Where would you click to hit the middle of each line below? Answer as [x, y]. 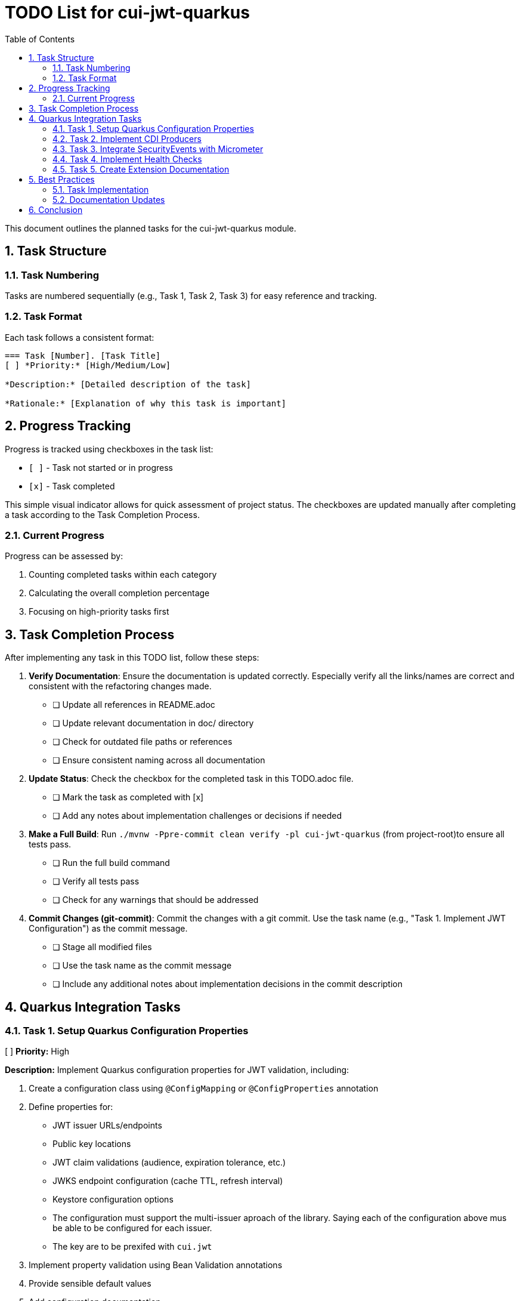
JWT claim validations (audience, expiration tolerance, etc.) [169, 1163]
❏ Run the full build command [111, 863]
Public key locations [92, 1144]
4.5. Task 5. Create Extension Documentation [141, 169]
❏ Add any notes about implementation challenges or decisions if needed [197, 816]
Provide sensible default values [90, 1284]
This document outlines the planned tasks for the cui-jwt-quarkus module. [151, 228]
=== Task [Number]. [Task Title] [83, 355]
